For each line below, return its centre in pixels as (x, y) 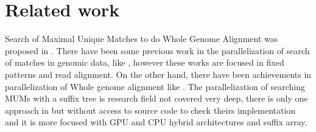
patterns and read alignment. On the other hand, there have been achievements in (158, 74)
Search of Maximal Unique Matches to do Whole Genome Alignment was (142, 39)
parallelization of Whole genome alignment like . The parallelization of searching (155, 86)
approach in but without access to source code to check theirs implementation (150, 110)
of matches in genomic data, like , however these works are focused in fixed (145, 62)
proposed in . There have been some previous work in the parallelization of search (157, 50)
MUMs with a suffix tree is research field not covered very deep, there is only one (156, 98)
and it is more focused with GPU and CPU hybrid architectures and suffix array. (156, 122)
